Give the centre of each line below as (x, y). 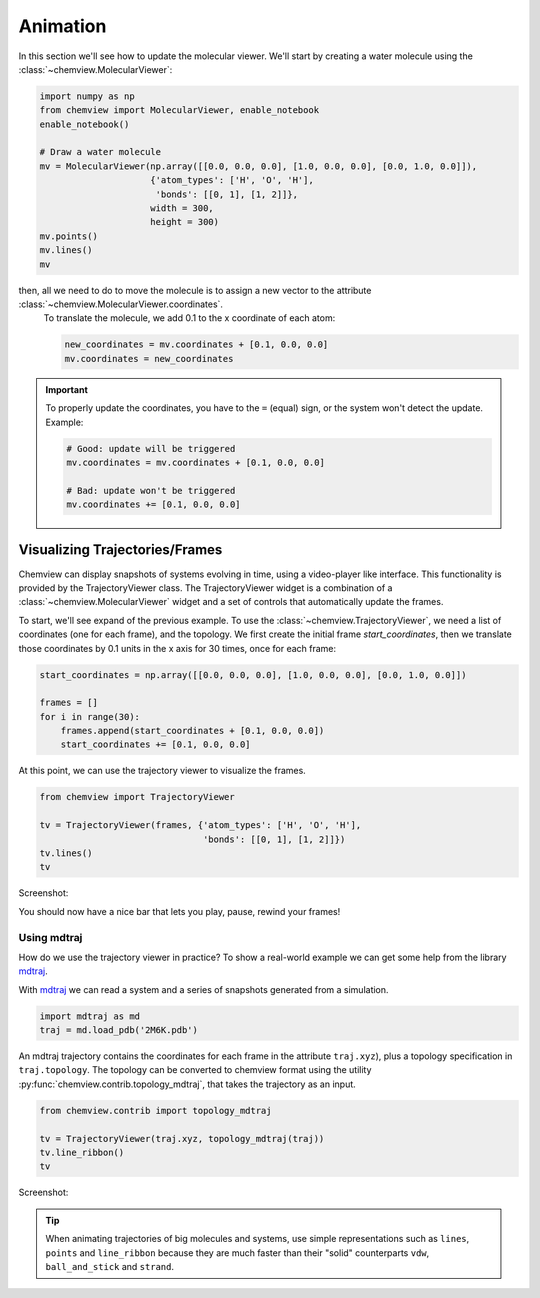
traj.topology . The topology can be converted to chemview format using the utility (195, 1070)
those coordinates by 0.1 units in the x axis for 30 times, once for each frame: (177, 648)
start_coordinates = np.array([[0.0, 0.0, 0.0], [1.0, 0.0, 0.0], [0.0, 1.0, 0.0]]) (253, 674)
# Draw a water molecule (100, 152)
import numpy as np (87, 96)
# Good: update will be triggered (151, 448)
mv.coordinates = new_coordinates (149, 358)
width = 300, (182, 208)
